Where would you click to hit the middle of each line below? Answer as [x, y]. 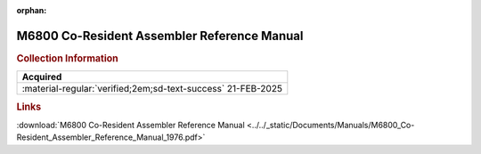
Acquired [42, 77]
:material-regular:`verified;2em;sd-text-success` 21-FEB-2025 [152, 89]
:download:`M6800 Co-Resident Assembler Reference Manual [130, 125]
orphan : [32, 10]
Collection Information [68, 58]
